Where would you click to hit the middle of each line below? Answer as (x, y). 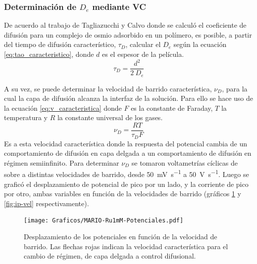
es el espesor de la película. (143, 54)
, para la (235, 88)
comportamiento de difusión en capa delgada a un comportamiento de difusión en (128, 153)
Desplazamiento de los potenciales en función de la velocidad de (121, 236)
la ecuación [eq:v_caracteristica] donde (63, 108)
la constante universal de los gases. (110, 117)
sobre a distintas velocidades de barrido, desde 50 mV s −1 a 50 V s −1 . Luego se (127, 173)
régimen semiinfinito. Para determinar (62, 162)
